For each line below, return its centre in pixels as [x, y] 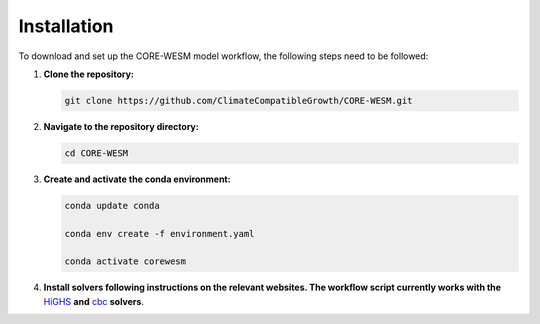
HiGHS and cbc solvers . [94, 301]
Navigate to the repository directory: [121, 126]
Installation [66, 26]
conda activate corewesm [125, 261]
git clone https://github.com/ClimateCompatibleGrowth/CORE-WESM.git [238, 100]
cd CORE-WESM [96, 153]
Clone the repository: [88, 74]
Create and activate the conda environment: [137, 179]
